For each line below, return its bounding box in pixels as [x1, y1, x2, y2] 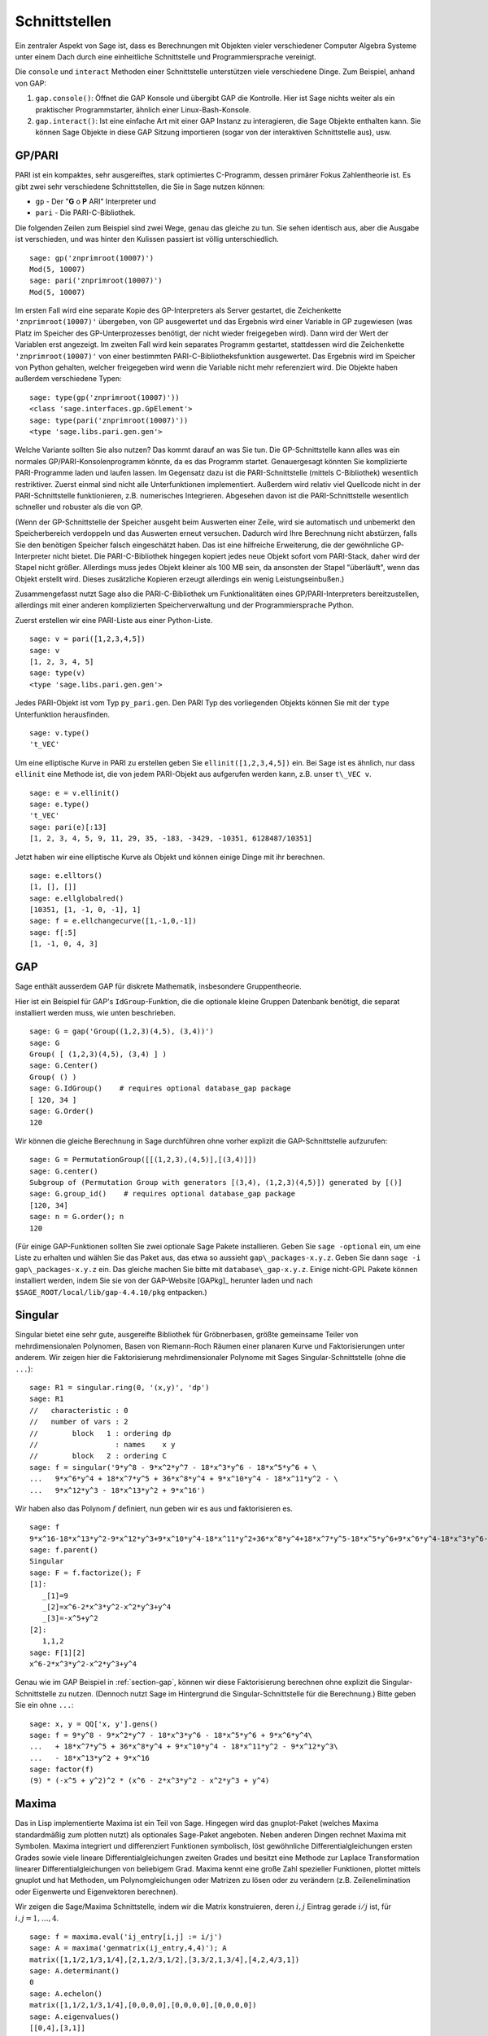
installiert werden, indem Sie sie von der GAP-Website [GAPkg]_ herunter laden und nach [15, 1275, 313, 1286]
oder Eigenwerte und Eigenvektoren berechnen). [15, 1886, 178, 1897]
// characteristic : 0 [29, 1406, 129, 1415]
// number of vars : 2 [29, 1417, 129, 1427]
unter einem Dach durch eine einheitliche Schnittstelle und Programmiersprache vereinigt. [15, 51, 317, 61]
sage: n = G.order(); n [29, 1212, 124, 1222]
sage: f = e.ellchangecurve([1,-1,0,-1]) [29, 916, 197, 926]
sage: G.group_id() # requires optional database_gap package [29, 1189, 296, 1199]
